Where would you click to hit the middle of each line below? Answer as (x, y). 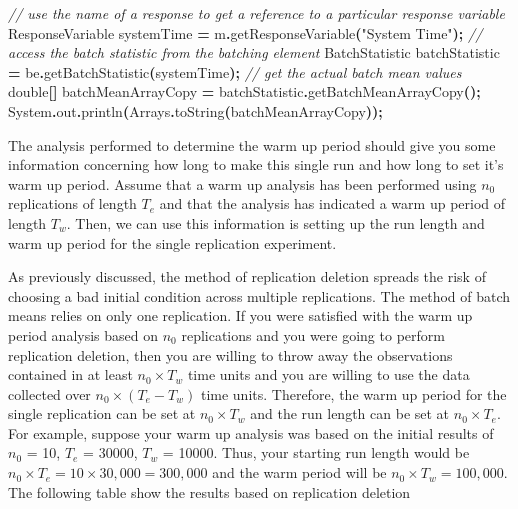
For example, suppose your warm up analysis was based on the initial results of (251, 432)
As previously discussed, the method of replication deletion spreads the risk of (247, 276)
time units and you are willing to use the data (328, 374)
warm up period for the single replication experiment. (172, 242)
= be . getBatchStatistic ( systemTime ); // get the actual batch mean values (235, 71)
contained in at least (70, 374)
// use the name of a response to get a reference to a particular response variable (256, 13)
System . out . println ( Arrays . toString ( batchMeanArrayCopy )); (195, 110)
